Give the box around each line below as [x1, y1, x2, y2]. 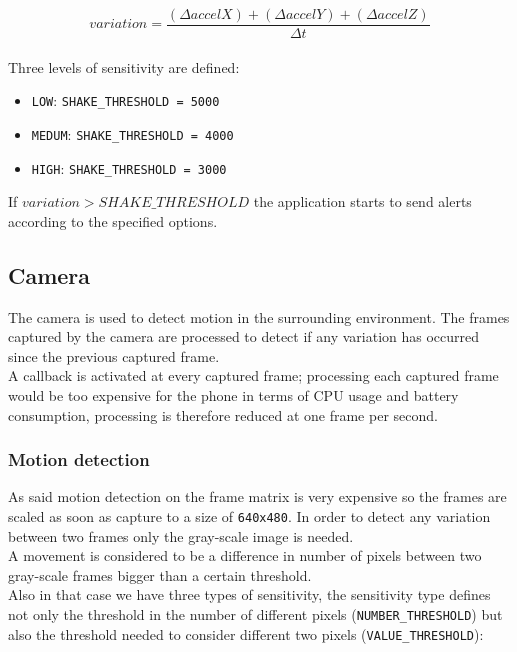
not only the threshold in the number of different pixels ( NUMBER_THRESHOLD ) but [8, 604, 503, 625]
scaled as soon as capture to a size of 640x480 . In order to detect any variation [8, 505, 491, 526]
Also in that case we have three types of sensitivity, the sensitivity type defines [8, 584, 491, 605]
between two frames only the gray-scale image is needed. [8, 525, 354, 546]
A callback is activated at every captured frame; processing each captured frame [8, 365, 499, 386]
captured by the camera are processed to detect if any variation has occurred [8, 326, 480, 347]
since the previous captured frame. [8, 345, 220, 366]
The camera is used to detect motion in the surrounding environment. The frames [8, 306, 510, 327]
